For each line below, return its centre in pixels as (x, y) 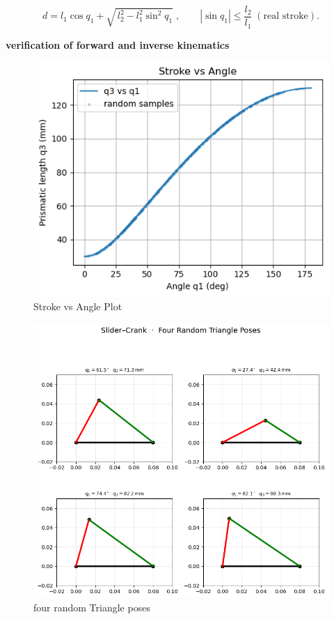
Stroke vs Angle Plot (78, 306)
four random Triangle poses (92, 607)
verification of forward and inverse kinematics (118, 44)
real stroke (286, 16)
